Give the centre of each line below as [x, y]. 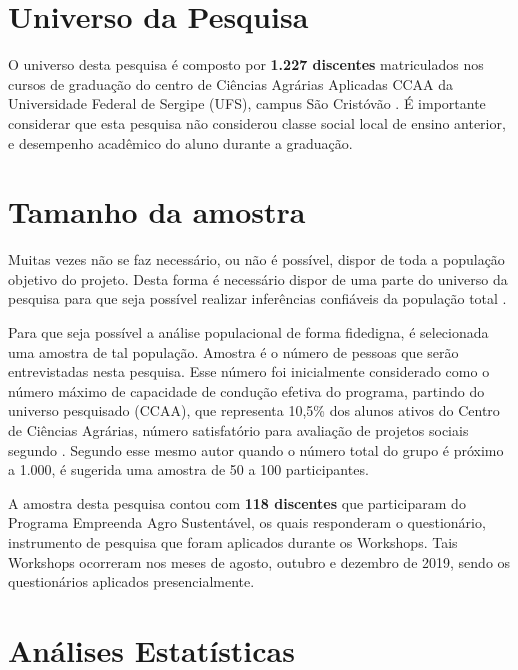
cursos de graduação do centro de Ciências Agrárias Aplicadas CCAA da [231, 83]
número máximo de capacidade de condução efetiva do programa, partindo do [246, 390]
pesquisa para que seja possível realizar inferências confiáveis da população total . [257, 298]
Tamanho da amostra [157, 211]
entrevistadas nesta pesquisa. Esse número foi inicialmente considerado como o [249, 371]
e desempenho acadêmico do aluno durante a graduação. [180, 142]
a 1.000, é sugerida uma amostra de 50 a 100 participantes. [188, 469]
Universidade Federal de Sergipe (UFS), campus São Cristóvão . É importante [247, 103]
